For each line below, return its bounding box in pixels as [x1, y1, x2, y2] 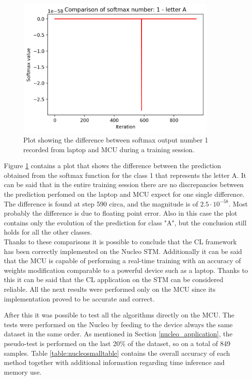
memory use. [4, 366, 42, 377]
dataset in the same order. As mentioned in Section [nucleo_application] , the [4, 329, 233, 339]
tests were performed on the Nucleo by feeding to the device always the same [4, 319, 233, 329]
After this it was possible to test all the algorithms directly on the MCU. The [4, 310, 235, 320]
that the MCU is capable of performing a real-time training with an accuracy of [4, 255, 241, 266]
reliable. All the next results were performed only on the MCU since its [4, 284, 216, 294]
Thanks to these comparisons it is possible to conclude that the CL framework [4, 237, 237, 246]
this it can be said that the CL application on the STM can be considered [4, 274, 223, 285]
